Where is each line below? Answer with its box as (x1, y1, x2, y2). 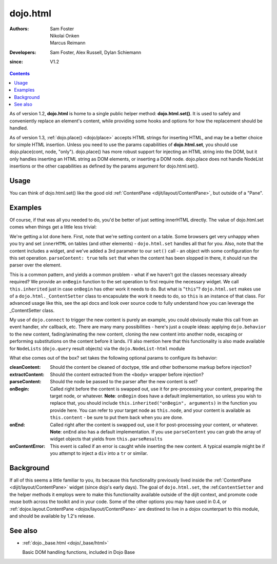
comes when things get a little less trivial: (9, 224, 97, 230)
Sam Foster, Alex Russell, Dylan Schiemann (50, 49, 141, 55)
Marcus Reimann (50, 40, 86, 46)
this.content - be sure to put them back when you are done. (50, 414, 184, 421)
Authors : (9, 26, 29, 32)
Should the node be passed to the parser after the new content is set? (50, 379, 198, 385)
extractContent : (9, 371, 45, 378)
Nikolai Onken (50, 32, 80, 38)
